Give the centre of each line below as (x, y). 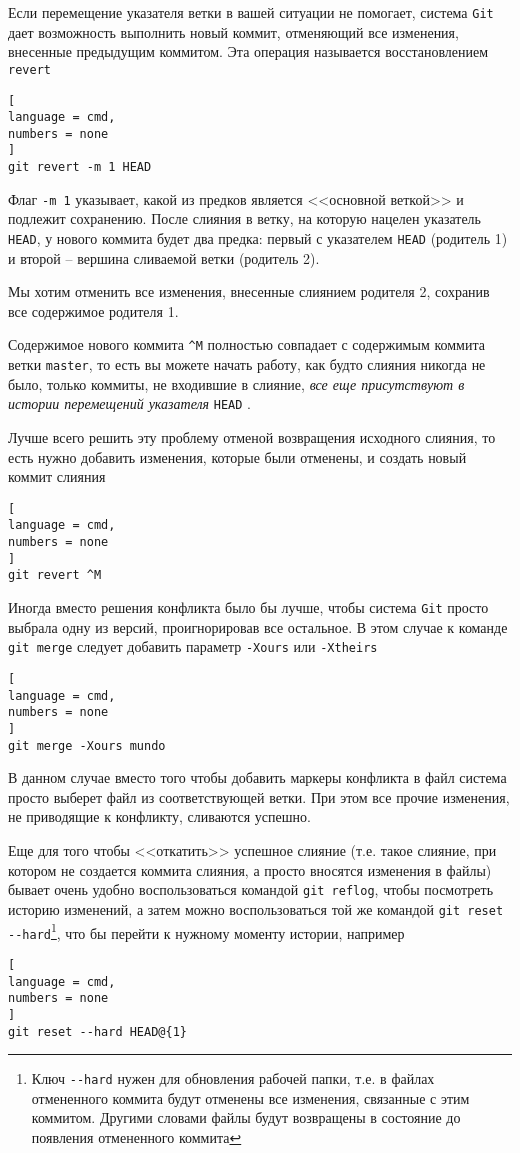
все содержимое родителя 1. (93, 310)
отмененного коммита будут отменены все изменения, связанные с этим (250, 1097)
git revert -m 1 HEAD (80, 167)
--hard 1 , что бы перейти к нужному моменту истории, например (206, 931)
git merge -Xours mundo (87, 745)
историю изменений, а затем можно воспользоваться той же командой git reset (256, 908)
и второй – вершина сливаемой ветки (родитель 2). (164, 257)
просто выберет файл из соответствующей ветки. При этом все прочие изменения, (259, 796)
